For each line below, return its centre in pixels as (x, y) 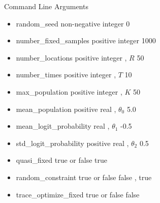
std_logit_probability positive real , (72, 143)
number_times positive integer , (66, 75)
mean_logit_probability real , (63, 126)
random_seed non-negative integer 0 (73, 23)
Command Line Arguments (46, 6)
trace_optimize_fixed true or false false (78, 194)
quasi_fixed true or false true (61, 160)
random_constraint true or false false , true (84, 177)
